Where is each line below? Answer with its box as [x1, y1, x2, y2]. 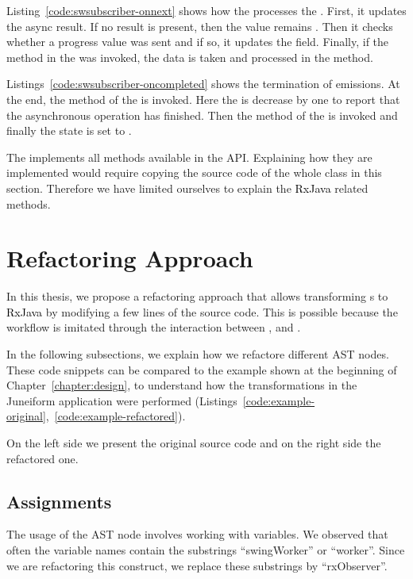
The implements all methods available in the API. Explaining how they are [6, 148, 372, 165]
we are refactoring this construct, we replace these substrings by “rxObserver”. [6, 557, 388, 573]
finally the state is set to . [6, 122, 132, 139]
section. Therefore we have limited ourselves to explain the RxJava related [6, 179, 369, 196]
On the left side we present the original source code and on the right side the [6, 435, 381, 451]
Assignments [6, 489, 112, 513]
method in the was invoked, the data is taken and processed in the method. [6, 48, 373, 65]
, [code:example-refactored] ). [45, 408, 186, 424]
